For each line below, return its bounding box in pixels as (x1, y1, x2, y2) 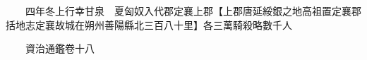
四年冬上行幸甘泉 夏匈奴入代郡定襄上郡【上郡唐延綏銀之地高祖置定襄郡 (25, 4, 361, 18)
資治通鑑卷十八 (25, 41, 95, 56)
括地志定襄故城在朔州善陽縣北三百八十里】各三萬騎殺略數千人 (6, 17, 292, 32)
